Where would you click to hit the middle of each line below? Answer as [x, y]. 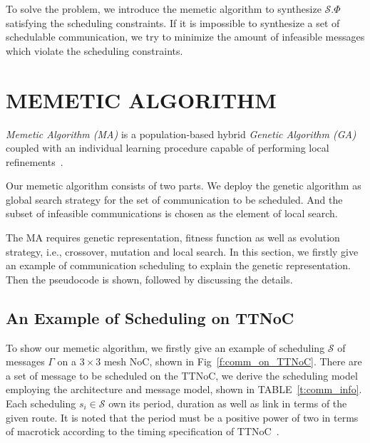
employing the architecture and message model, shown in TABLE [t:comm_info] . [184, 389]
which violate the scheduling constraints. [94, 50]
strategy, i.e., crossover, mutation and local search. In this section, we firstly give [182, 251]
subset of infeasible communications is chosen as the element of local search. [172, 213]
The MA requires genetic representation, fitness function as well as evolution [173, 238]
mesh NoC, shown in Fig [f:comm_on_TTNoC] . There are [233, 361]
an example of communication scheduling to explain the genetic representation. [179, 265]
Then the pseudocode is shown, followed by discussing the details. [149, 279]
